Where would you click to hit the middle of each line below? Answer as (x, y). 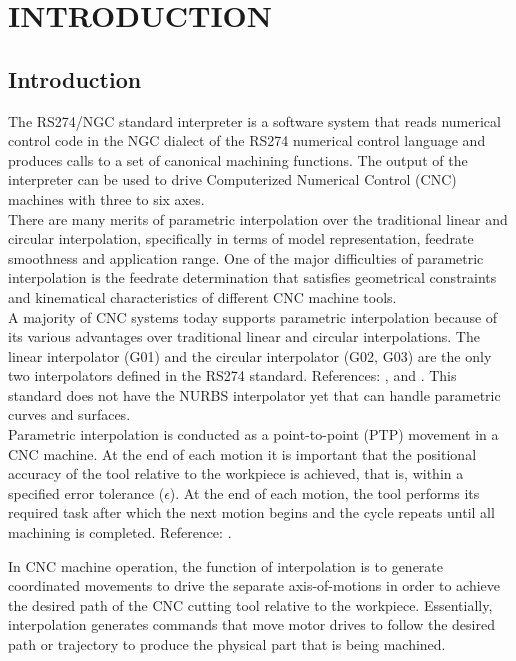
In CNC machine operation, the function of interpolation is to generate (225, 565)
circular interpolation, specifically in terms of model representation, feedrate (241, 238)
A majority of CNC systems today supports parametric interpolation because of (253, 316)
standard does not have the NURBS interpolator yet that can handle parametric (254, 394)
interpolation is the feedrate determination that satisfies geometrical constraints (252, 277)
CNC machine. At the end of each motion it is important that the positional (242, 453)
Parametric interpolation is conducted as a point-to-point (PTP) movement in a (253, 434)
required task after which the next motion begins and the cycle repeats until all (251, 512)
